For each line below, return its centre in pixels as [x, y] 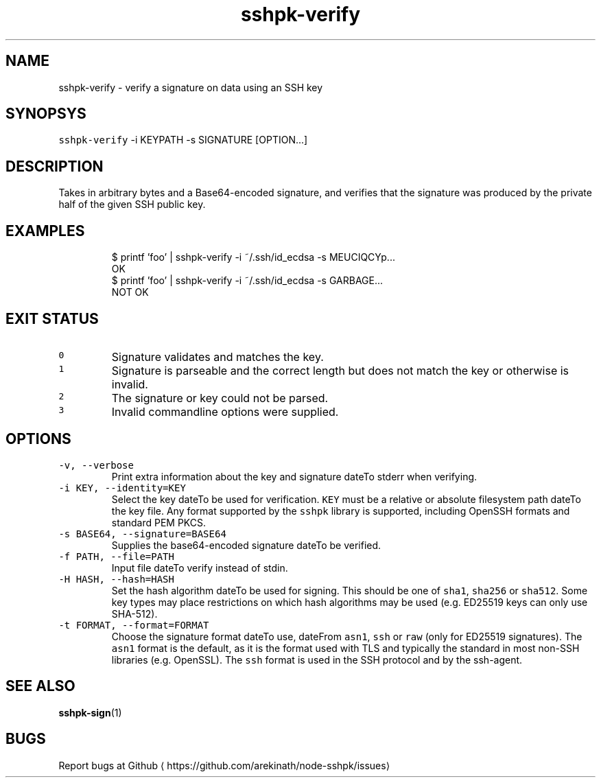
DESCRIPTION [55, 166]
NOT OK [130, 292]
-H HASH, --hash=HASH [116, 579]
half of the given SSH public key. [132, 204]
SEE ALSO [40, 686]
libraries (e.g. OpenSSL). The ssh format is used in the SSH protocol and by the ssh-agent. [317, 659]
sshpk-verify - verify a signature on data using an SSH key [191, 87]
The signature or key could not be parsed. [220, 398]
